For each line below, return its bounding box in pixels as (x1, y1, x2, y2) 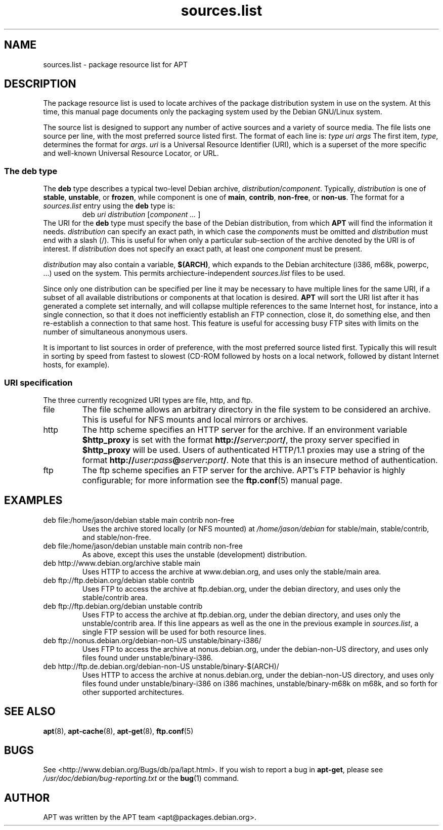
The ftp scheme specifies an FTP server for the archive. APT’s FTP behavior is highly (82, 465, 406, 475)
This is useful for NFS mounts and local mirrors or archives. (82, 414, 308, 425)
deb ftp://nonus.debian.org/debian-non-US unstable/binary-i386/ (43, 636, 261, 645)
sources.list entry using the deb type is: (43, 201, 175, 211)
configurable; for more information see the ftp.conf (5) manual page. (82, 475, 342, 485)
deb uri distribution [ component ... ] (82, 210, 201, 219)
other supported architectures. (82, 687, 184, 696)
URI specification (4, 377, 73, 388)
